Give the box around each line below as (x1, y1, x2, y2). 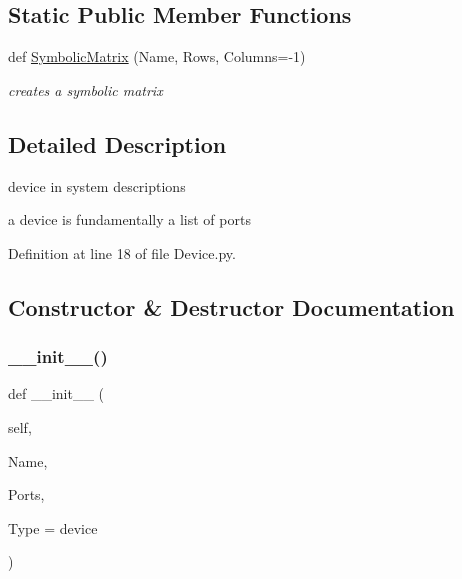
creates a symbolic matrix (8, 79, 163, 100)
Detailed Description (8, 128, 227, 159)
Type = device (8, 517, 98, 538)
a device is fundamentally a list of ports (8, 209, 251, 230)
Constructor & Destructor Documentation (8, 291, 455, 322)
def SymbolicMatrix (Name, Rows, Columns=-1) (8, 46, 306, 67)
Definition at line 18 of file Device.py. (8, 242, 236, 263)
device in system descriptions (8, 175, 186, 196)
